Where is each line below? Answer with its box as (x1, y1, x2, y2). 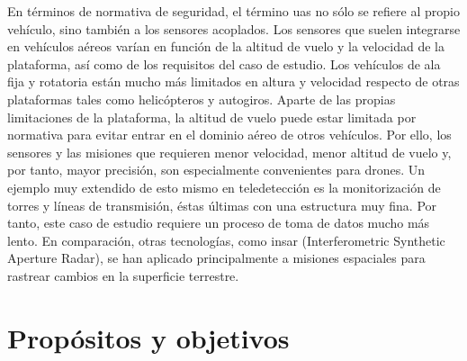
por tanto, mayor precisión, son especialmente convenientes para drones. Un (7, 160, 426, 179)
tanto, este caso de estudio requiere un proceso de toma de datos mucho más (7, 213, 430, 232)
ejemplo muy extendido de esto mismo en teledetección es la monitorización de (7, 177, 441, 196)
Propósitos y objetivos (7, 319, 290, 356)
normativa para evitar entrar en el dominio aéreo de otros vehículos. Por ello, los (7, 125, 452, 144)
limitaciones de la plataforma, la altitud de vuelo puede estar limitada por (7, 107, 417, 126)
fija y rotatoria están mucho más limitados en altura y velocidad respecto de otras (7, 72, 460, 91)
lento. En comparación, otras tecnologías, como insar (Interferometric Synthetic (7, 230, 445, 249)
